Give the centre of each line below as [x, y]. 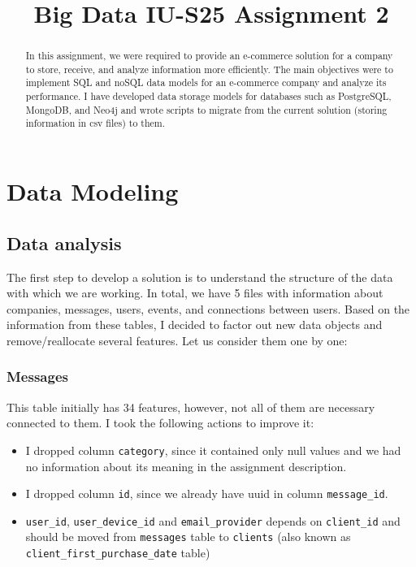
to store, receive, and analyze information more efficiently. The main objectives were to [209, 69]
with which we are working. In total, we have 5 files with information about [195, 293]
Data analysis [64, 242]
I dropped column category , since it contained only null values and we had [213, 450]
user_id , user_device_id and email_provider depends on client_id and [213, 520]
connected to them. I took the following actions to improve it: [160, 423]
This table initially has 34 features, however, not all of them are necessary [191, 407]
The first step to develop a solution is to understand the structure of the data [200, 277]
